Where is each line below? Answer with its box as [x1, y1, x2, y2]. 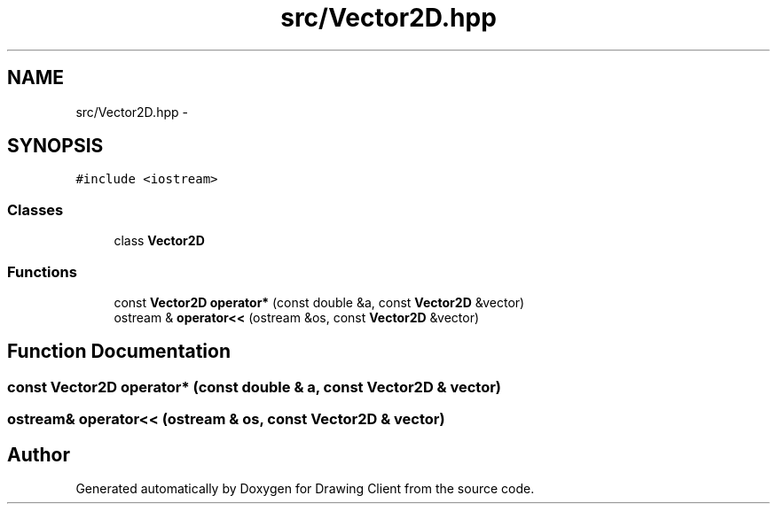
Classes [7, 200, 64, 219]
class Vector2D [114, 233, 205, 249]
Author [7, 443, 70, 466]
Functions [7, 262, 77, 281]
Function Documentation [7, 340, 231, 363]
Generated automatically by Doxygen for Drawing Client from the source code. [75, 481, 535, 496]
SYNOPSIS [7, 135, 104, 158]
